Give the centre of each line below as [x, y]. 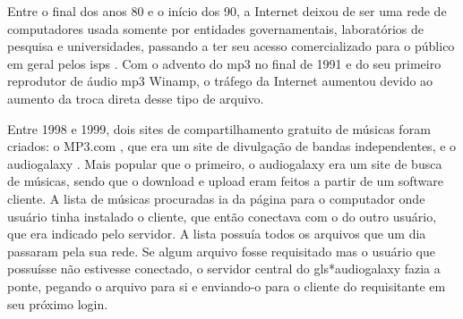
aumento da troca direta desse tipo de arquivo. [136, 98]
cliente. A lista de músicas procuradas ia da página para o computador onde [216, 198]
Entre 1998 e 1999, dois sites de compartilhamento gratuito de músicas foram [219, 128]
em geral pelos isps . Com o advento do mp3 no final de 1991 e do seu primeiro [224, 63]
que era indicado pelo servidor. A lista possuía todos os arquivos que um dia [217, 234]
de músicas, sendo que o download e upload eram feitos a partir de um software [226, 181]
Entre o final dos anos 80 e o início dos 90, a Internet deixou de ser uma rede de [227, 11]
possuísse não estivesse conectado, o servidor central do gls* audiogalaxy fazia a [224, 269]
